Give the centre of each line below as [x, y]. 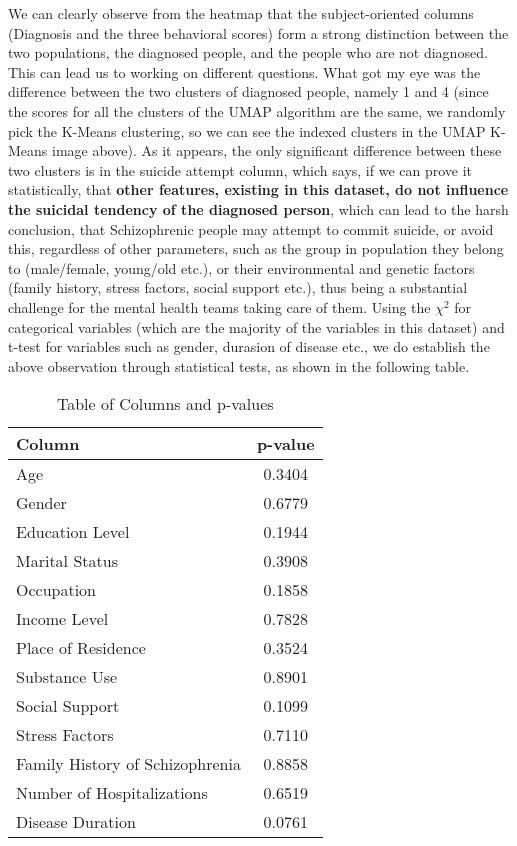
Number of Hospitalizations [112, 793]
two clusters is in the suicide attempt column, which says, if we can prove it [240, 169]
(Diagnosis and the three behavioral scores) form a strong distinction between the [258, 32]
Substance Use [67, 677]
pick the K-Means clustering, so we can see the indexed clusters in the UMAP [247, 130]
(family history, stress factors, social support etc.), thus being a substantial [238, 287]
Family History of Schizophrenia [128, 764]
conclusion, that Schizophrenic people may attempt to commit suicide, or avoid [251, 228]
